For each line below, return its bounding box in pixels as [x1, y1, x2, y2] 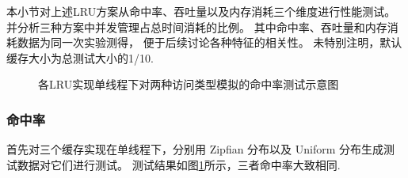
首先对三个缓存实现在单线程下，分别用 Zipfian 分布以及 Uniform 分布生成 [6, 141, 384, 157]
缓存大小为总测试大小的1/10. [6, 49, 154, 66]
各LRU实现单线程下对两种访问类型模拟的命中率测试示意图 [38, 76, 339, 93]
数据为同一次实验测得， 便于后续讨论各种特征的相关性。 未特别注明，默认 [17, 34, 402, 51]
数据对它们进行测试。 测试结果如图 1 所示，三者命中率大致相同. [17, 156, 341, 172]
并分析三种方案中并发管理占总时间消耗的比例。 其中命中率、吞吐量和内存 [6, 18, 387, 35]
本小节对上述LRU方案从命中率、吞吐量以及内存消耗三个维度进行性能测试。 [6, 3, 396, 19]
